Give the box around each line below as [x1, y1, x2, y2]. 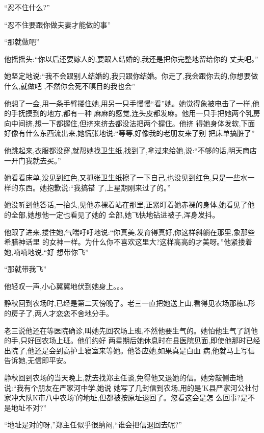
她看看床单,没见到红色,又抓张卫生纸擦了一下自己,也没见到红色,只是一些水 [4, 172, 248, 183]
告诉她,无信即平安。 [4, 355, 70, 366]
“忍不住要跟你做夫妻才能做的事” [4, 19, 111, 30]
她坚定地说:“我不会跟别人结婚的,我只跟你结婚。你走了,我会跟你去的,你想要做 [4, 70, 258, 81]
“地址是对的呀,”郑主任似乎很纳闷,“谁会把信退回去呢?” [4, 419, 182, 430]
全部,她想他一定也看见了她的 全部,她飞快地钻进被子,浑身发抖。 [11, 209, 220, 220]
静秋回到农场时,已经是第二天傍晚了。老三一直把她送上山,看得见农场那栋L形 [4, 298, 255, 308]
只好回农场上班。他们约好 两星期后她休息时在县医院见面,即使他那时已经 [20, 335, 260, 346]
